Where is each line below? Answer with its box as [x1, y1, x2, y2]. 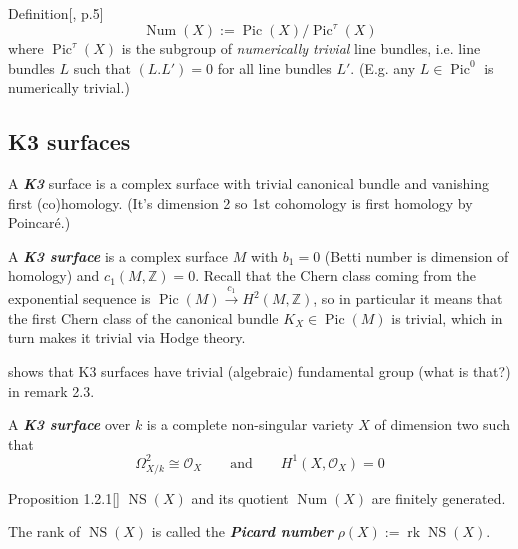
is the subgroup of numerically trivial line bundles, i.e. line [121, 38, 481, 59]
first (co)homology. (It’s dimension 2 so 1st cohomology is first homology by [8, 192, 473, 213]
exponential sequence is [8, 288, 151, 309]
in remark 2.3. [8, 380, 95, 401]
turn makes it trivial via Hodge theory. [8, 327, 246, 348]
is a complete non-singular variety [146, 414, 354, 435]
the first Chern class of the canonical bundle [8, 307, 279, 328]
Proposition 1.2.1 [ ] [8, 487, 120, 508]
